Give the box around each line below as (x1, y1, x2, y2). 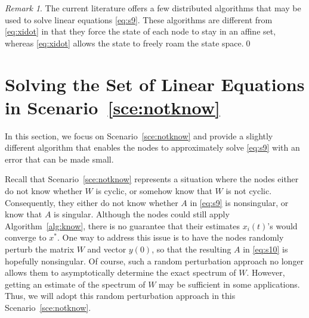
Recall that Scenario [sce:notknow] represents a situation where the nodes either (5, 173, 299, 185)
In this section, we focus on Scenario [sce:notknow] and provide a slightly (5, 129, 273, 142)
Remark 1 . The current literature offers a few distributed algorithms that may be (5, 2, 301, 14)
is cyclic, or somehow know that (95, 185, 212, 197)
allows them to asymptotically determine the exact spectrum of (5, 266, 236, 279)
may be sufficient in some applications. (159, 278, 300, 290)
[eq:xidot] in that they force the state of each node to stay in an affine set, (5, 25, 276, 38)
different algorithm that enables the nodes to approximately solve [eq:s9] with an (5, 141, 300, 154)
